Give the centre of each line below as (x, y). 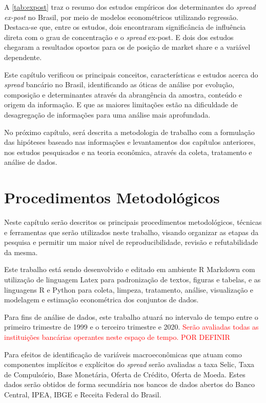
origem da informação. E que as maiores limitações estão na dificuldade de (121, 104)
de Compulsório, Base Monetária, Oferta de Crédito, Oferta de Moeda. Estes (125, 374)
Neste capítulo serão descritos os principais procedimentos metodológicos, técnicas (133, 222)
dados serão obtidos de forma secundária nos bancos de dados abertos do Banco (130, 384)
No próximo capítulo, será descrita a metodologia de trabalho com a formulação (129, 132)
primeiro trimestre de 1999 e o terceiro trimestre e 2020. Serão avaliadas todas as (131, 327)
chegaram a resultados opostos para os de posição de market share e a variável (127, 47)
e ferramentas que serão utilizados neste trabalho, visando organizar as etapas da (131, 232)
